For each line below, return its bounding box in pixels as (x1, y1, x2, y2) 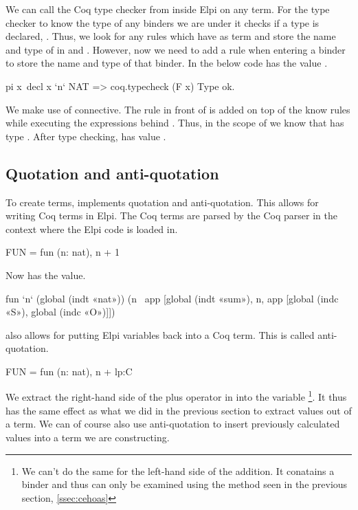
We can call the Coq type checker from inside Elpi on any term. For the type (5, 2, 330, 16)
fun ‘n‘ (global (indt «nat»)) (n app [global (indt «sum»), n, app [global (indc (5, 291, 339, 305)
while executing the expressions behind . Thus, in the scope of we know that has (5, 115, 344, 130)
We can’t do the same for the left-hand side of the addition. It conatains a (21, 463, 335, 478)
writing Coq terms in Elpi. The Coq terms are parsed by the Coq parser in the (5, 208, 337, 223)
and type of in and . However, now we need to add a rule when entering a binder (5, 42, 346, 56)
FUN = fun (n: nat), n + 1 (5, 245, 120, 259)
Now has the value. (5, 267, 86, 282)
